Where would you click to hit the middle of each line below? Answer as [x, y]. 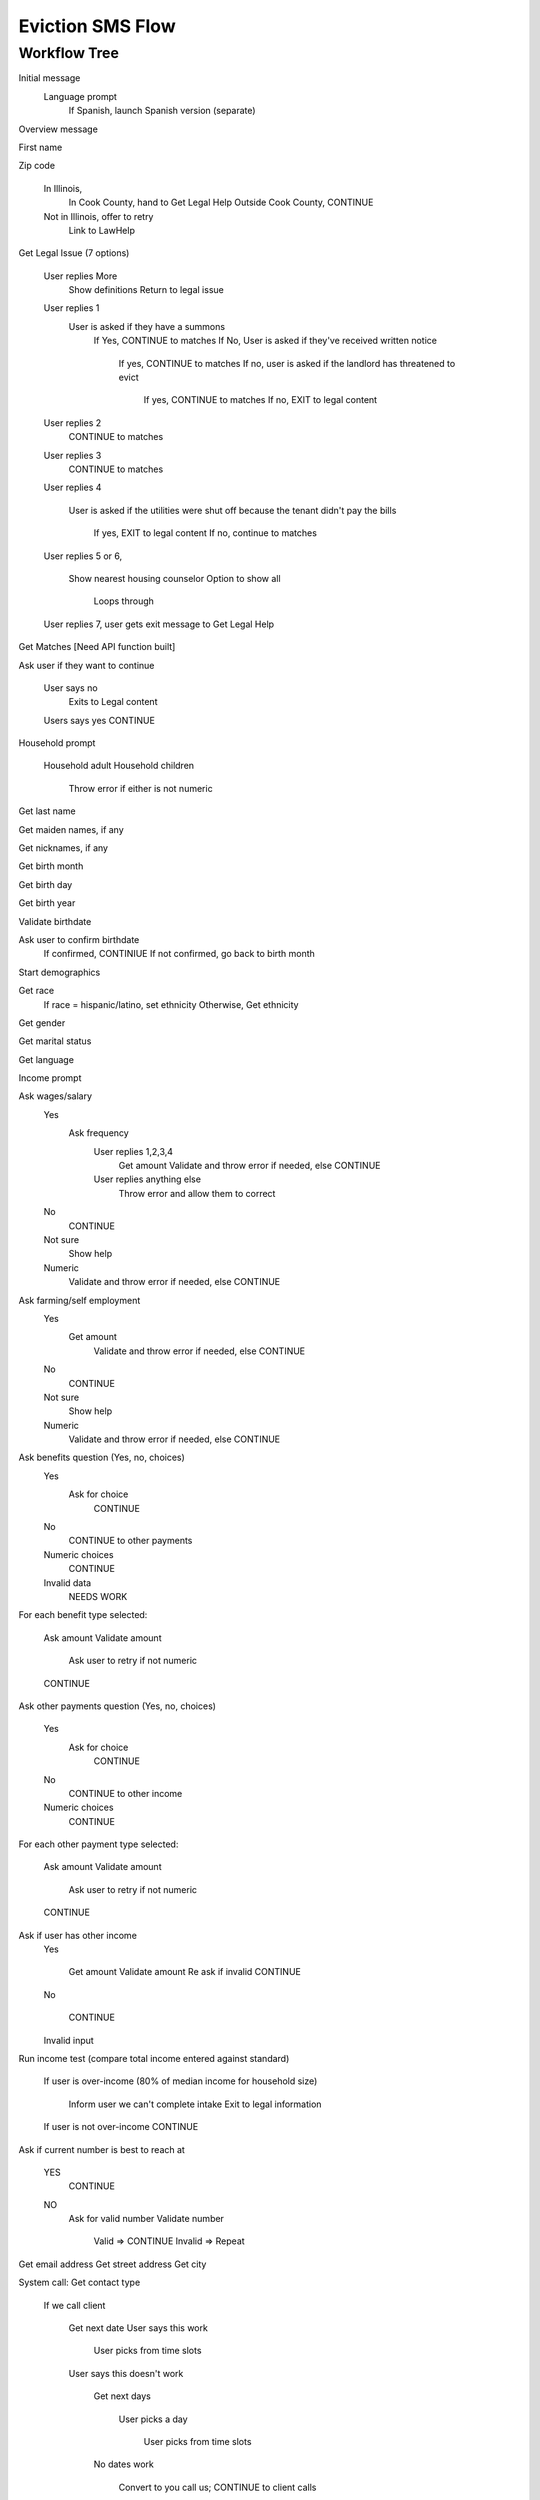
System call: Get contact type [79, 2282]
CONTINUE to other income [125, 1793]
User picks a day [153, 2419]
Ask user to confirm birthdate [79, 939]
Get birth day [45, 884]
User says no [71, 687]
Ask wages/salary [55, 1096]
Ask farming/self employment [79, 1300]
